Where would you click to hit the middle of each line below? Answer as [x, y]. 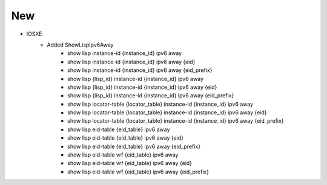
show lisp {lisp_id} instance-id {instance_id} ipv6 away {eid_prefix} [151, 96]
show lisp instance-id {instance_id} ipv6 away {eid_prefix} [140, 70]
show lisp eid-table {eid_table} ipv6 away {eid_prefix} [134, 146]
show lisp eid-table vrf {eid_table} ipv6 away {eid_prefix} [138, 172]
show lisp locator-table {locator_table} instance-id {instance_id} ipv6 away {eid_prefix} [176, 121]
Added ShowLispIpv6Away [80, 45]
